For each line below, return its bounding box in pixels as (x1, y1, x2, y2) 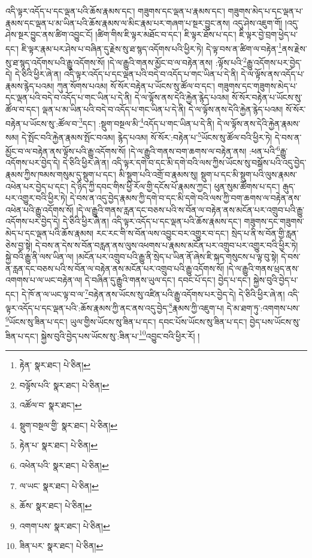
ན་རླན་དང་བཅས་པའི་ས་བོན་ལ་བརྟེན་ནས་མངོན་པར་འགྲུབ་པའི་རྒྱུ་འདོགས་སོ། (5, 262, 225, 274)
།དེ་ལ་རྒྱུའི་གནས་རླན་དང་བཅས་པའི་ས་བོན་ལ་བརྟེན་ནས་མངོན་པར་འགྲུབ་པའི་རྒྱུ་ (76, 203, 305, 216)
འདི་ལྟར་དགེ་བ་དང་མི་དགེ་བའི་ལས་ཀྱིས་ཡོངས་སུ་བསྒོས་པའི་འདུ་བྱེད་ (111, 156, 307, 169)
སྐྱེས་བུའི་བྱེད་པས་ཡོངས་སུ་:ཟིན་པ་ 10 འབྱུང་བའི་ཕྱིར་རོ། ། (41, 327, 200, 342)
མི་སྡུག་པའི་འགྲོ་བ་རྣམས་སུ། (119, 168, 198, 180)
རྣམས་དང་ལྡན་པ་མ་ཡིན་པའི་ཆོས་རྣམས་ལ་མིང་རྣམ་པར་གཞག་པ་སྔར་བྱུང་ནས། (5, 16, 230, 29)
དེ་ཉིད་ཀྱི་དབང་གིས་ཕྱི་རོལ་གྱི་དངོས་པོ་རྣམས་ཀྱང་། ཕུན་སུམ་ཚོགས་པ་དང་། (71, 180, 280, 192)
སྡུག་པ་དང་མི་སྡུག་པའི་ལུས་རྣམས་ (201, 168, 297, 180)
